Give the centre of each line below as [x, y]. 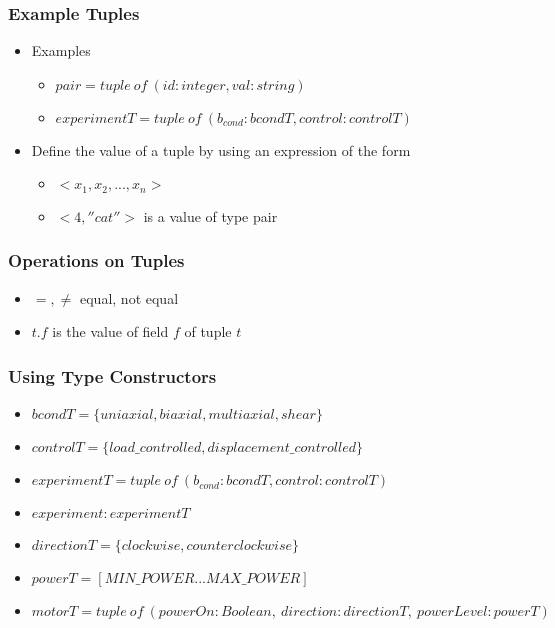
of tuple [208, 331]
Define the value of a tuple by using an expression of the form [221, 149]
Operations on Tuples [96, 260]
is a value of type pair [210, 215]
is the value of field [110, 331]
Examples [61, 50]
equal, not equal [129, 297]
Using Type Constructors [112, 375]
